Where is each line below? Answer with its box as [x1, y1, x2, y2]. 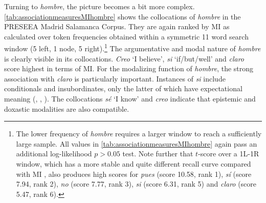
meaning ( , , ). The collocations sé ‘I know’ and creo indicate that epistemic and [4, 93, 256, 104]
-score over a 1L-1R [198, 148, 259, 159]
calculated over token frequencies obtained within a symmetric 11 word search [4, 31, 249, 42]
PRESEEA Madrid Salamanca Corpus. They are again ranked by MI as [4, 21, 230, 32]
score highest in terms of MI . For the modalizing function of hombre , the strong [4, 63, 254, 74]
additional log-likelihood [16, 148, 92, 159]
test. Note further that [122, 148, 193, 159]
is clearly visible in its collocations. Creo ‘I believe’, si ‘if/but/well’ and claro [4, 53, 244, 64]
